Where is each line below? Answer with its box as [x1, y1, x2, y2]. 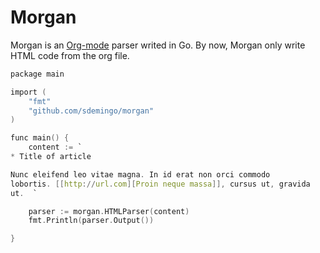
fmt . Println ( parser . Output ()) [28, 216, 155, 226]
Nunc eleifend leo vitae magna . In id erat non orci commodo [10, 169, 271, 180]
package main [10, 69, 65, 79]
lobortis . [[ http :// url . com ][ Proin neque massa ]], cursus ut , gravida [10, 179, 311, 189]
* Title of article [10, 152, 92, 162]
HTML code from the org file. [10, 49, 130, 61]
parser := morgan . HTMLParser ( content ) [28, 206, 190, 216]
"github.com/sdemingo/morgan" [28, 106, 155, 116]
